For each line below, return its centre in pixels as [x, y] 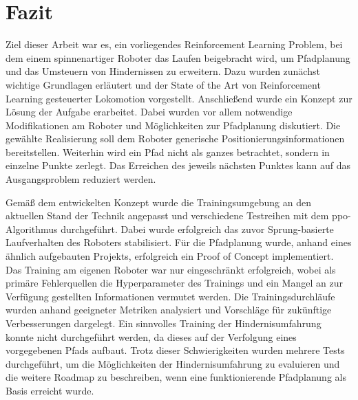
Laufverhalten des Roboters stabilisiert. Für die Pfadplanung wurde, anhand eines [179, 242]
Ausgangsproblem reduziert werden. [81, 179]
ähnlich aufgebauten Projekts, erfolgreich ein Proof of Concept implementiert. [170, 256]
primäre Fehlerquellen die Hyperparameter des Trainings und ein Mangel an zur [174, 283]
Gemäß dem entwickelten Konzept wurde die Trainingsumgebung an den [158, 202]
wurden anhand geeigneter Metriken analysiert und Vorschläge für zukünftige [169, 310]
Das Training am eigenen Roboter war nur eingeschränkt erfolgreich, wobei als [171, 269]
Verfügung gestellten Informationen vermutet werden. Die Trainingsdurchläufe [170, 296]
